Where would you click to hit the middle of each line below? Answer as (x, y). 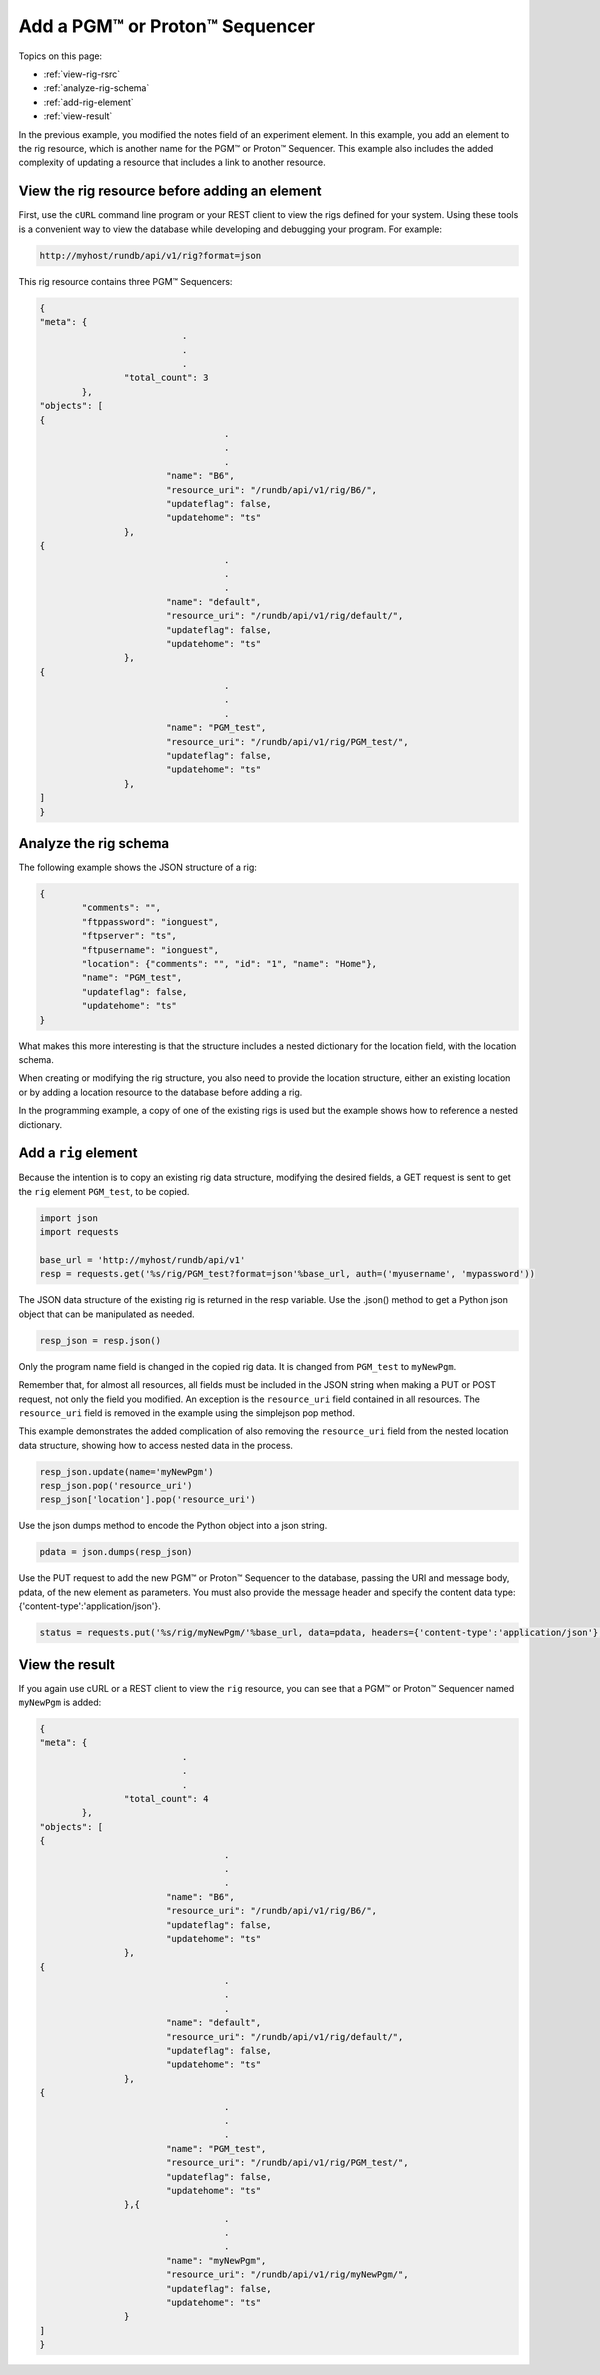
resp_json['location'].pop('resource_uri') (148, 1499)
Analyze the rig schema (94, 843)
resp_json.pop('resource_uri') (116, 1486)
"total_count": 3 (166, 378)
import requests (79, 1232)
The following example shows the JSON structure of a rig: (137, 867)
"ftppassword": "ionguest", (150, 921)
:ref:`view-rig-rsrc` (82, 74)
